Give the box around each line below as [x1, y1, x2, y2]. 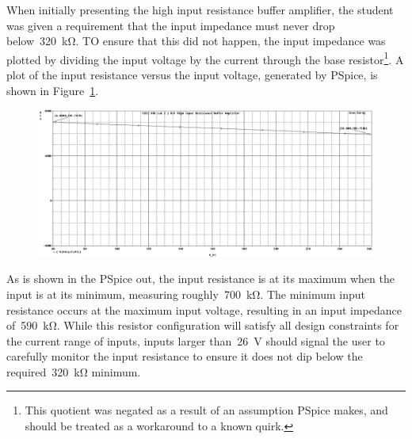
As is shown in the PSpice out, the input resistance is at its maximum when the [6, 270, 395, 287]
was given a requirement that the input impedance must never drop [6, 17, 335, 33]
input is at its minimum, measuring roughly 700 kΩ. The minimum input [6, 285, 366, 302]
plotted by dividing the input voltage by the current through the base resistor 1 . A [6, 48, 404, 67]
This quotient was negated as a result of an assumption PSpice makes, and [25, 402, 388, 418]
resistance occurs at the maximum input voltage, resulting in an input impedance [6, 301, 402, 318]
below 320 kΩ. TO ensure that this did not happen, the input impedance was [6, 32, 386, 49]
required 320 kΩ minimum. [6, 363, 141, 380]
